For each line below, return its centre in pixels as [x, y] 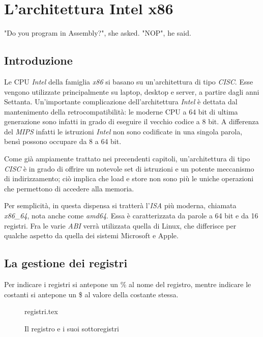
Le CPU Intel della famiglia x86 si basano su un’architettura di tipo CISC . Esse [129, 81]
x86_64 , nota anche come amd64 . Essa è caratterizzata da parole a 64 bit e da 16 [131, 216]
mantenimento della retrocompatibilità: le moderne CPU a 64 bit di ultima [121, 111]
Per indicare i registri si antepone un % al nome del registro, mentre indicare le [128, 284]
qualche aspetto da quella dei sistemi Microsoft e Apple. [91, 235]
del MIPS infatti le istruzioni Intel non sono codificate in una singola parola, [123, 131]
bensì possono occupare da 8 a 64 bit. [63, 141]
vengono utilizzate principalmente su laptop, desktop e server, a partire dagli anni [132, 91]
